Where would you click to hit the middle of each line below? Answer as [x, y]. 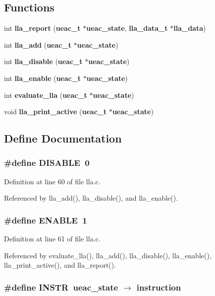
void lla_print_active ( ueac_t [55, 111]
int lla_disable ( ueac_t [43, 61]
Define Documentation [63, 138]
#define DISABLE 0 [47, 163]
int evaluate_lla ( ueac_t [46, 95]
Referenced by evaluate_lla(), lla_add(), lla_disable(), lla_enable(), [108, 255]
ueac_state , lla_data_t [127, 28]
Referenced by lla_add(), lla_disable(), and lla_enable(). [91, 198]
